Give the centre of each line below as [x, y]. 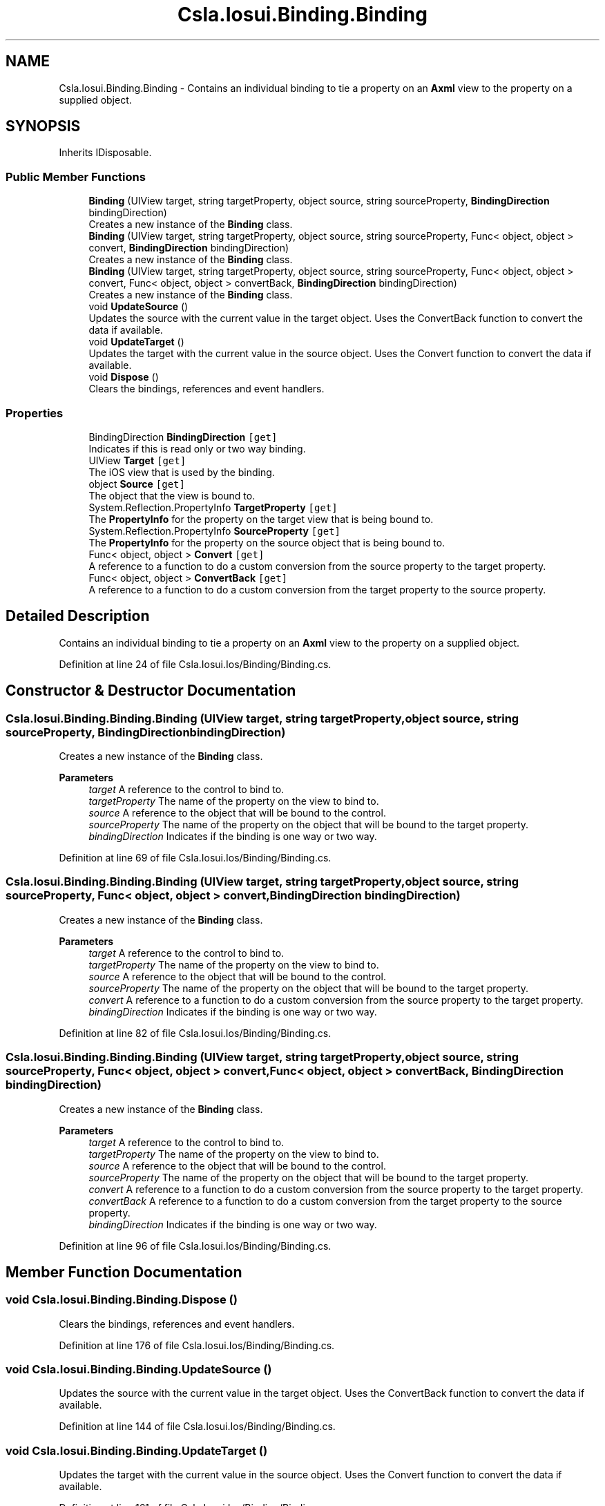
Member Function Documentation [124, 1272]
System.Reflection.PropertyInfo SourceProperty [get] [214, 531]
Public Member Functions [76, 177]
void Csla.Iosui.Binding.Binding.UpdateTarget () [137, 1450]
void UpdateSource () [138, 307]
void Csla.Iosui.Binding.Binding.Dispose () [122, 1300]
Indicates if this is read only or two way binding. [197, 448]
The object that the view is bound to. [172, 495]
